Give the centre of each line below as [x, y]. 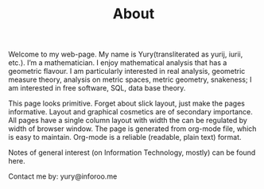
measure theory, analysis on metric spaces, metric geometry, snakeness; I [130, 79]
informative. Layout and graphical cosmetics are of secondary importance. [130, 112]
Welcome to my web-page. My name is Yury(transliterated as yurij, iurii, [126, 54]
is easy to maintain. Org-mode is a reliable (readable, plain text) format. [125, 137]
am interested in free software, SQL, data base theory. [97, 88]
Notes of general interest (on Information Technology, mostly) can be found [132, 152]
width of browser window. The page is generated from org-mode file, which [132, 129]
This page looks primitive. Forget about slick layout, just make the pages [126, 103]
